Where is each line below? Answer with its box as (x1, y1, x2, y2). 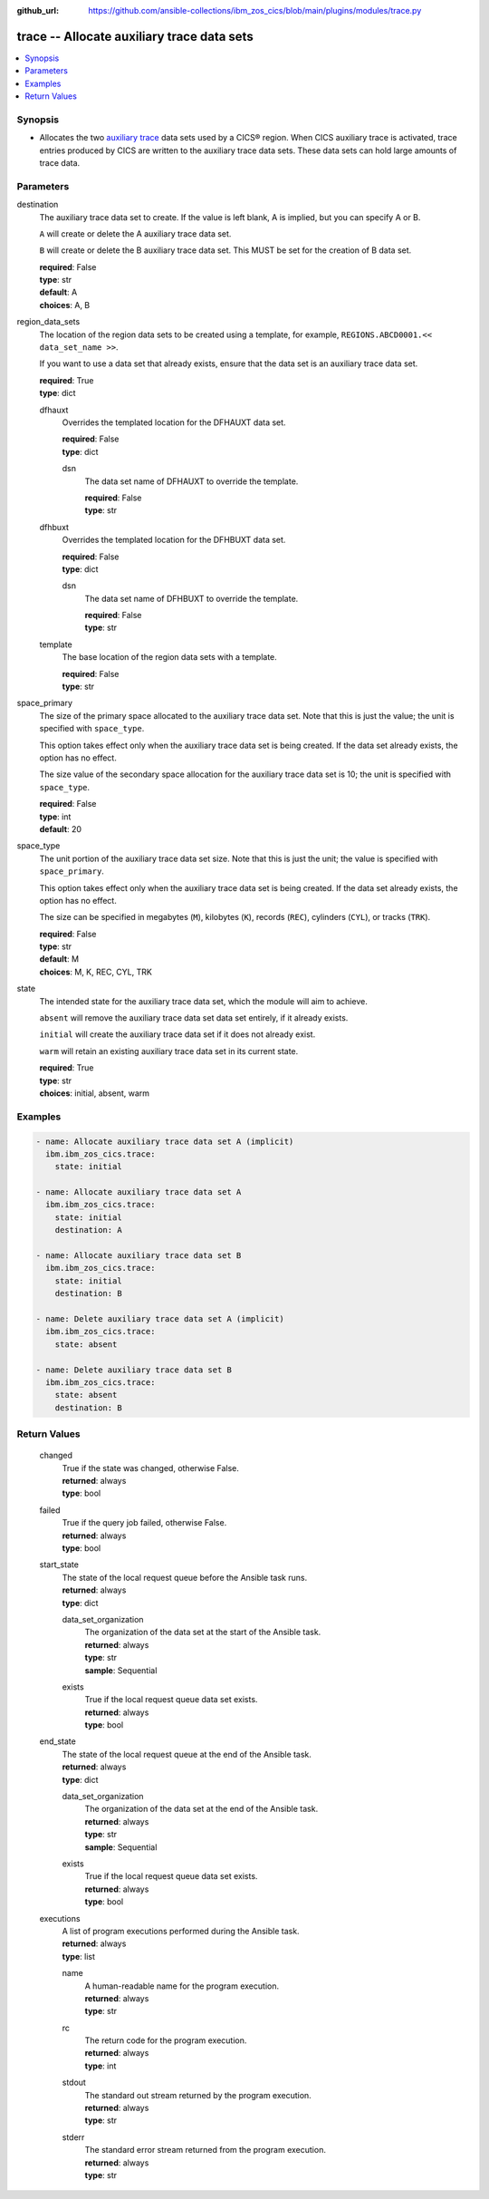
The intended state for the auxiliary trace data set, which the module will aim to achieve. (39, 995, 369, 1006)
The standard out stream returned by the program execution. (84, 2089, 312, 2100)
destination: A (54, 1225, 122, 1235)
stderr (62, 2131, 85, 2143)
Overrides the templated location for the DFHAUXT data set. (62, 417, 286, 428)
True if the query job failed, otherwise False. (62, 1517, 227, 1528)
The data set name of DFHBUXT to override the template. (84, 593, 299, 604)
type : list (62, 1951, 95, 1962)
